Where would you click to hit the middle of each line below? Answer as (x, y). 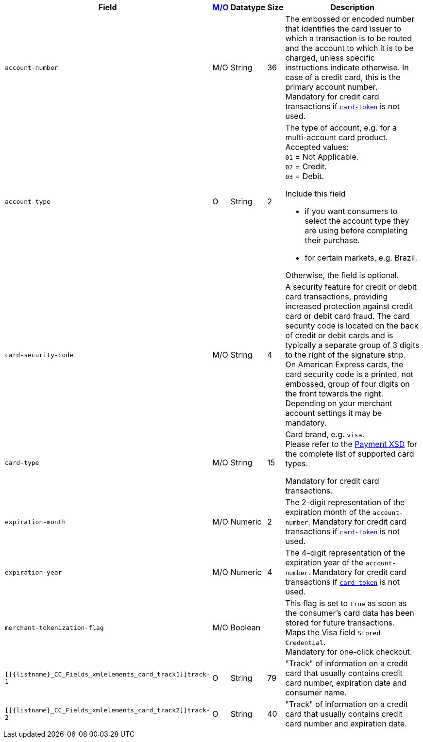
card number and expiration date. (346, 724)
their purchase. (332, 240)
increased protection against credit (349, 306)
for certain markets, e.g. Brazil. (361, 258)
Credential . (305, 642)
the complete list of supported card (350, 454)
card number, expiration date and (346, 683)
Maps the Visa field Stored (333, 632)
